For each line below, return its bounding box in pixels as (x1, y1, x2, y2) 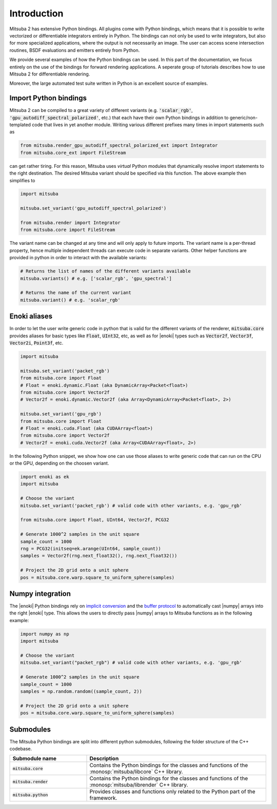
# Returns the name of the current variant (20, 290, 132, 296)
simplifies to (9, 177, 35, 183)
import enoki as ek (20, 474, 69, 480)
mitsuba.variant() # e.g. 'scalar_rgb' (20, 297, 121, 303)
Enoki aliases (9, 312, 53, 321)
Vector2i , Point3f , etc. (9, 340, 64, 346)
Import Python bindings (9, 94, 87, 103)
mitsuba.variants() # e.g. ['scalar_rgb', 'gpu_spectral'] (20, 275, 172, 281)
